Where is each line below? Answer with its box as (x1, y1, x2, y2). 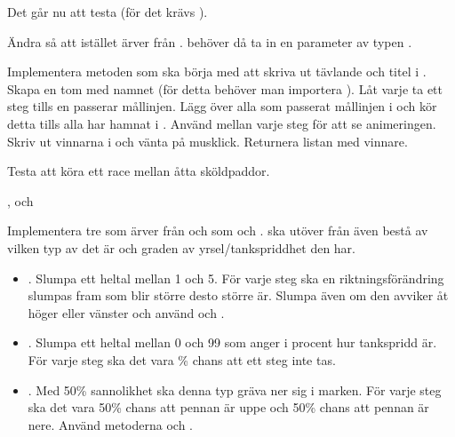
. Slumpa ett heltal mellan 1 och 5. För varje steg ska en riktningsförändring (28, 268, 444, 287)
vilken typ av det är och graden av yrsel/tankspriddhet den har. (7, 238, 355, 257)
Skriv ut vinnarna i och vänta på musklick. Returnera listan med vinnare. (7, 131, 408, 150)
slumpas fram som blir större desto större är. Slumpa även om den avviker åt (28, 286, 449, 305)
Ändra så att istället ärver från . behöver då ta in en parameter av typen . (7, 32, 412, 51)
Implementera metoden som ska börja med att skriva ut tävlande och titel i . (7, 62, 427, 81)
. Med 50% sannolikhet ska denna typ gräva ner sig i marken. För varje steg (28, 380, 442, 399)
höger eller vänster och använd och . (28, 303, 225, 322)
